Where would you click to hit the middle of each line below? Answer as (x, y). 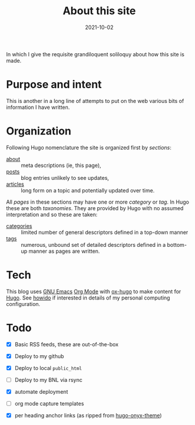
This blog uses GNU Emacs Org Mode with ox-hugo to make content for (94, 291)
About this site (99, 11)
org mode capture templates (49, 403)
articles (15, 184)
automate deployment (41, 391)
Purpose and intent (54, 85)
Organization (39, 131)
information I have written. (38, 107)
